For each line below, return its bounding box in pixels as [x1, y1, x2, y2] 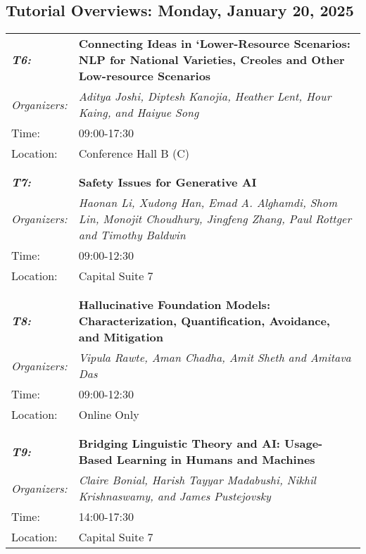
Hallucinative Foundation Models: [78, 296, 270, 313]
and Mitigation [78, 329, 163, 346]
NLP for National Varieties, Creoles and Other [78, 51, 345, 68]
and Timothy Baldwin [78, 227, 186, 244]
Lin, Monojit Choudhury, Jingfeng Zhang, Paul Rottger [78, 210, 352, 227]
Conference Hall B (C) [78, 145, 189, 162]
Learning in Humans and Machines [116, 451, 315, 468]
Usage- [284, 435, 323, 452]
